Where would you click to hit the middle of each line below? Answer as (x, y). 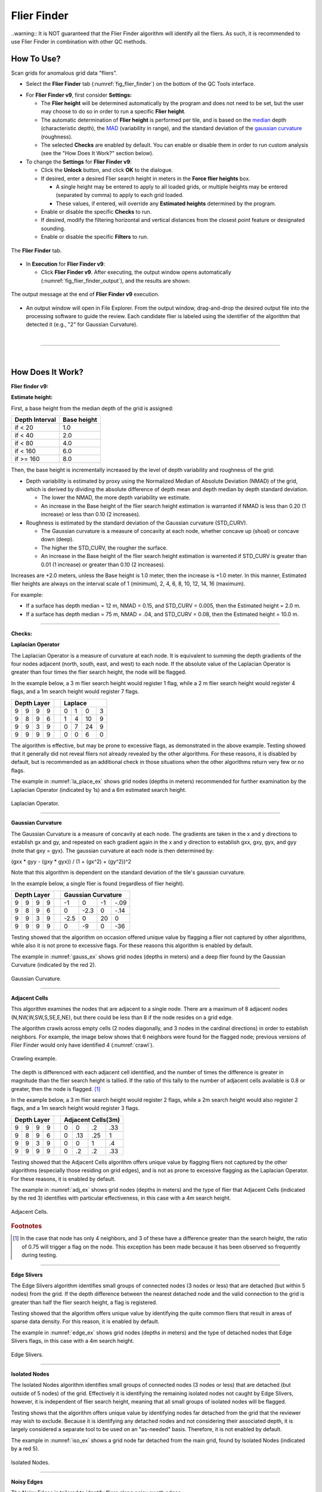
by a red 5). (25, 1449)
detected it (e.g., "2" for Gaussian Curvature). (82, 325)
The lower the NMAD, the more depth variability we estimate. (116, 498)
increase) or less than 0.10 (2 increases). (91, 514)
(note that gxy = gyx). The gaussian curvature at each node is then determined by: (112, 850)
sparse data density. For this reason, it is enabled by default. (85, 1321)
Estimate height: (32, 397)
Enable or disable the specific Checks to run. (96, 212)
